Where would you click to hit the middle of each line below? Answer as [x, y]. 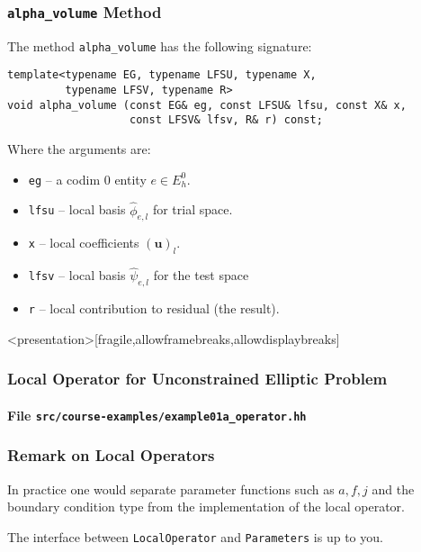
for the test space [201, 275]
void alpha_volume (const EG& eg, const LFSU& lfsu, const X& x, [207, 105]
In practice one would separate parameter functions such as [171, 489]
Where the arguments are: [79, 149]
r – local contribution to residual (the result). [154, 308]
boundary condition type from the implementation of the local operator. [206, 507]
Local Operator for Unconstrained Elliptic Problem [197, 379]
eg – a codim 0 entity [87, 179]
